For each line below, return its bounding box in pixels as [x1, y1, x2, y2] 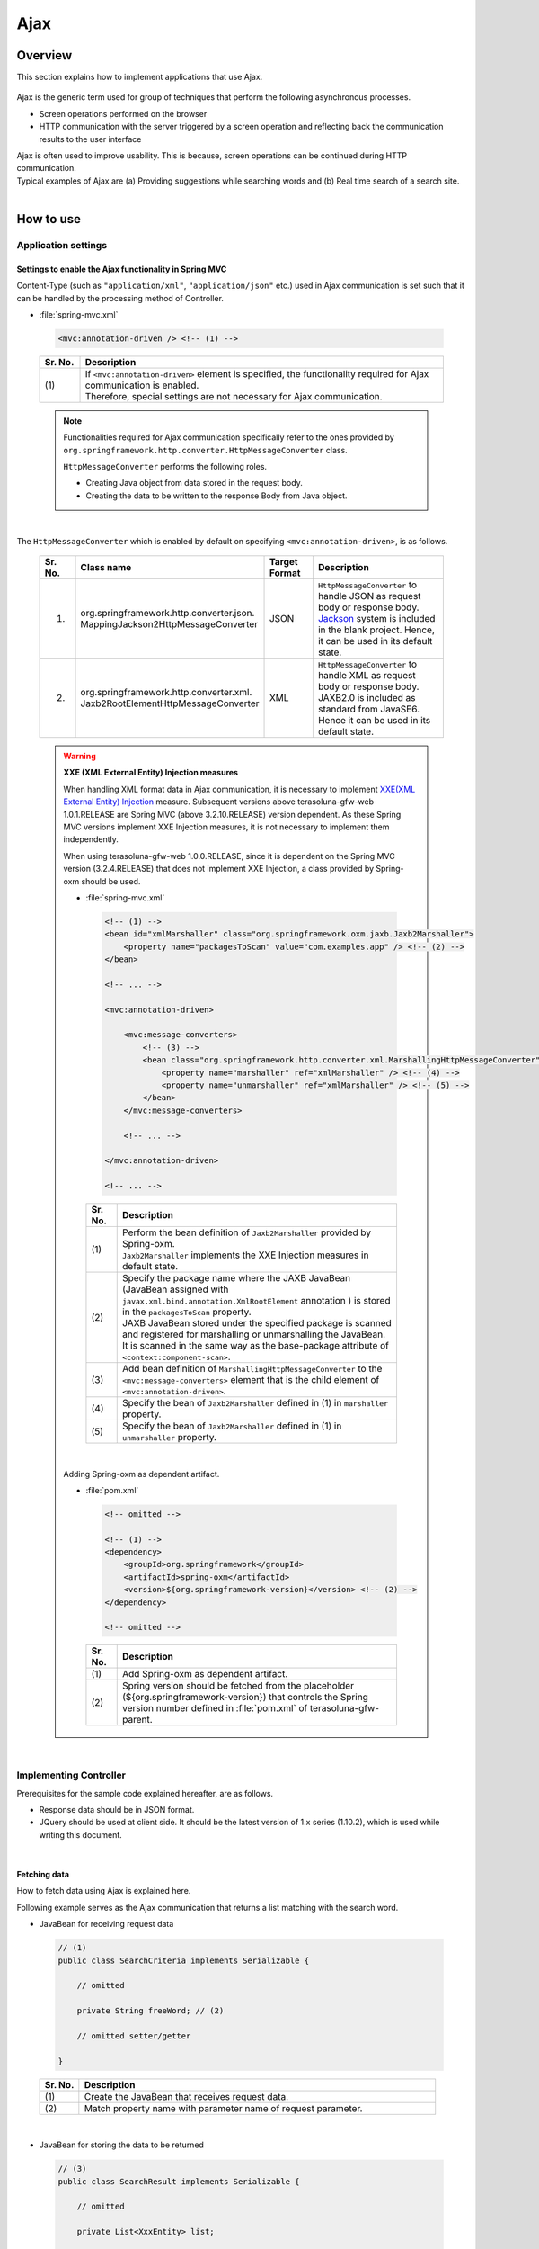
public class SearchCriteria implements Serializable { [57, 1955, 310, 1966]
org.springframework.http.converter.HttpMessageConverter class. [63, 444, 348, 455]
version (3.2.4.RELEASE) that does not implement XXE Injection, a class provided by [63, 864, 375, 874]
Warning [63, 751, 96, 762]
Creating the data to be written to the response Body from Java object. [85, 490, 348, 501]
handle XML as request [317, 669, 417, 682]
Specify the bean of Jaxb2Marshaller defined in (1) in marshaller [122, 1397, 389, 1410]
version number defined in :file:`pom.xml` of [122, 1702, 308, 1715]
